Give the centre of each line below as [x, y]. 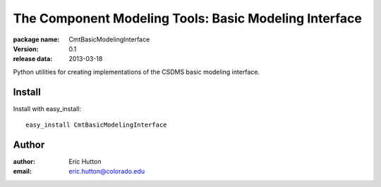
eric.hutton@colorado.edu [107, 172]
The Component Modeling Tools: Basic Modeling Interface [188, 18]
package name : [36, 39]
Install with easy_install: [47, 108]
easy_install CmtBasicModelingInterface [96, 125]
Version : [26, 49]
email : [22, 172]
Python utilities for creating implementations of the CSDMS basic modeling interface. [137, 72]
